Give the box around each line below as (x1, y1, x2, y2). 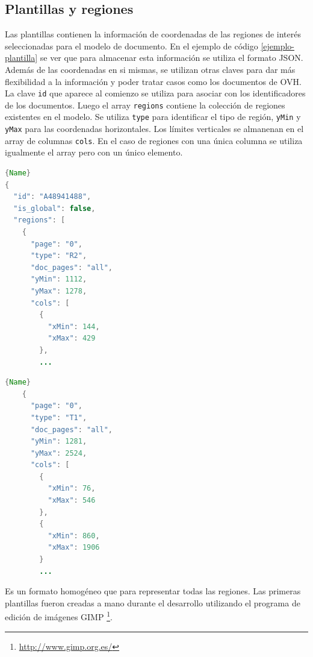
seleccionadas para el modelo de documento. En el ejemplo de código (5, 39, 258, 52)
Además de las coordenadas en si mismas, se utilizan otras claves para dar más (5, 63, 296, 75)
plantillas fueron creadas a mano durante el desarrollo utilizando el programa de (5, 596, 300, 609)
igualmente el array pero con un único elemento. (5, 146, 183, 159)
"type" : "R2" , (30, 251, 87, 260)
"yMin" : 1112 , (30, 275, 87, 284)
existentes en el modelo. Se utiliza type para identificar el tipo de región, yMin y (5, 110, 301, 123)
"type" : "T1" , (30, 413, 87, 422)
